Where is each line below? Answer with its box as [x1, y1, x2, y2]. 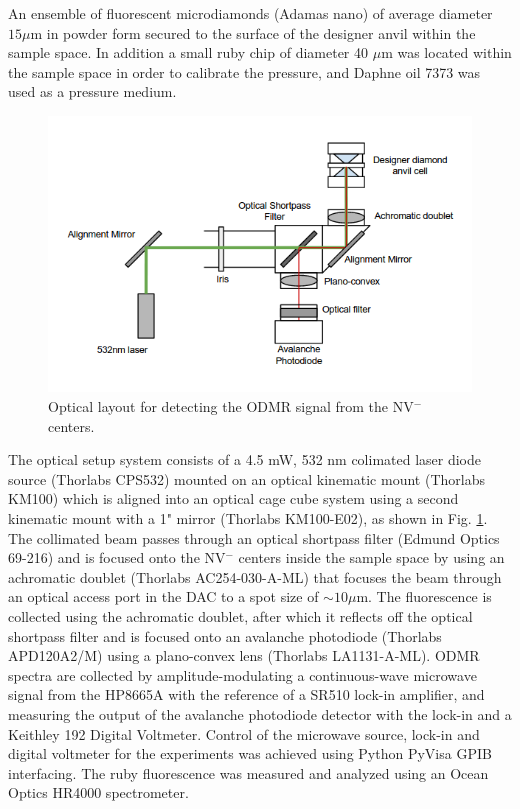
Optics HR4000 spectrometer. [8, 782, 189, 803]
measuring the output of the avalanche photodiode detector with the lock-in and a [8, 703, 512, 724]
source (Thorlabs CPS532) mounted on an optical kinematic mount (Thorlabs [8, 468, 485, 489]
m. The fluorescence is [356, 586, 492, 607]
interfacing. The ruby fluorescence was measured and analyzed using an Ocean [8, 762, 489, 783]
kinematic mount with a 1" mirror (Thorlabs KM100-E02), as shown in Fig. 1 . [8, 508, 488, 529]
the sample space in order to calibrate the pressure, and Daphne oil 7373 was [8, 61, 481, 82]
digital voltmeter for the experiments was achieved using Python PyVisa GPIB [8, 743, 492, 764]
